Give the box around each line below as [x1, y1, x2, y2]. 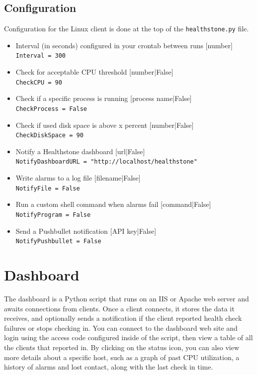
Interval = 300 [15, 52, 66, 60]
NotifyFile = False [15, 185, 80, 192]
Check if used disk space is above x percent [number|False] [15, 119, 194, 130]
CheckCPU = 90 [15, 79, 62, 86]
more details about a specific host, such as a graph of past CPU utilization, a [4, 352, 240, 362]
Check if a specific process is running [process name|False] [15, 93, 192, 103]
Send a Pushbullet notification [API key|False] [15, 225, 157, 236]
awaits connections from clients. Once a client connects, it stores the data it [4, 303, 235, 313]
